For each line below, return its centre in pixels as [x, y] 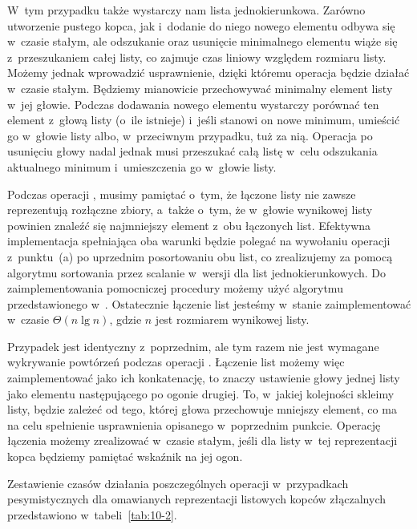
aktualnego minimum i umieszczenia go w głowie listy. [142, 166]
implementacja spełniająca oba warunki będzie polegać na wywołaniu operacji [199, 241]
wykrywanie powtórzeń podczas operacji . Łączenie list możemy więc [176, 362]
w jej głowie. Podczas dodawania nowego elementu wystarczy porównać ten [193, 104]
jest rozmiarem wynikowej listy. [232, 319]
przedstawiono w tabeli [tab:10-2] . [92, 514]
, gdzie [126, 319]
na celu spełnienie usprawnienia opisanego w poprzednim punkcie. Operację [194, 424]
